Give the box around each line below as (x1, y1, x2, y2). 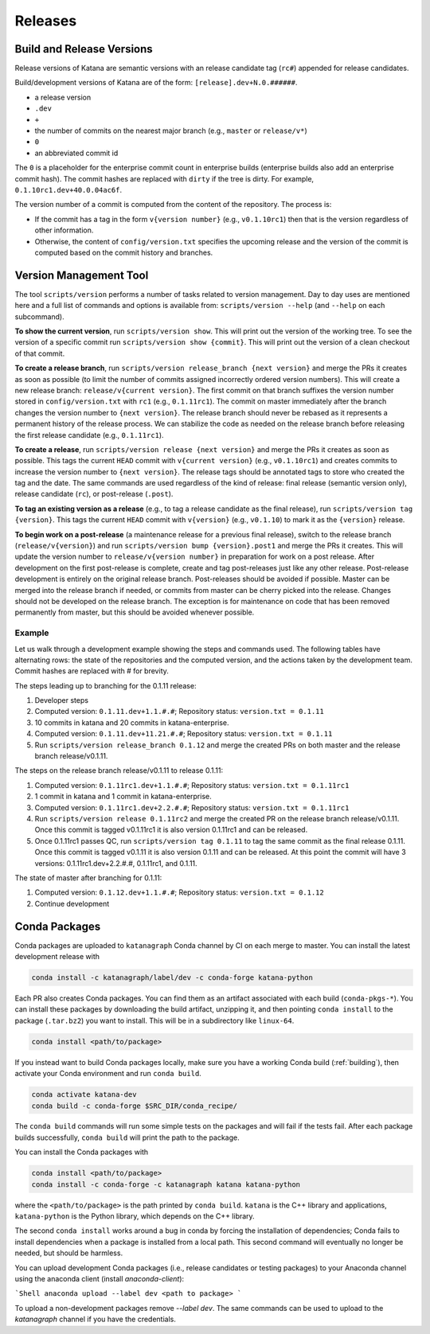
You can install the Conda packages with (14, 1147, 149, 1157)
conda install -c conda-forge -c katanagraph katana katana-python (31, 1180, 301, 1189)
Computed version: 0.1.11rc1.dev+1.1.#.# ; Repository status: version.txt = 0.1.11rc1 (34, 780, 350, 790)
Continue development (34, 899, 110, 908)
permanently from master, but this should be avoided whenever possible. (14, 607, 255, 617)
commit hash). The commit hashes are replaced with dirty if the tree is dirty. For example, (14, 174, 315, 183)
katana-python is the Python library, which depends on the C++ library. (14, 1211, 255, 1221)
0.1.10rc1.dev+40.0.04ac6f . (14, 185, 123, 194)
